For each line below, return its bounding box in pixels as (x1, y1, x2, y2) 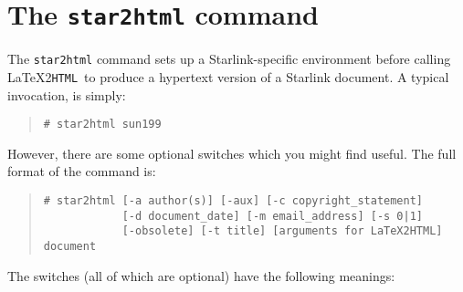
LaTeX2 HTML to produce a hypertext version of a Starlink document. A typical (7, 67, 449, 86)
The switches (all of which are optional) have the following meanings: (7, 266, 395, 285)
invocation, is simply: (7, 85, 126, 104)
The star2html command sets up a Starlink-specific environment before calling (7, 49, 451, 68)
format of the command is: (7, 162, 156, 181)
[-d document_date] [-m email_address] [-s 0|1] (121, 209, 424, 223)
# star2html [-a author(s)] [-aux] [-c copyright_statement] (43, 194, 424, 207)
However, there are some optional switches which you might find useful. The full (7, 143, 457, 162)
